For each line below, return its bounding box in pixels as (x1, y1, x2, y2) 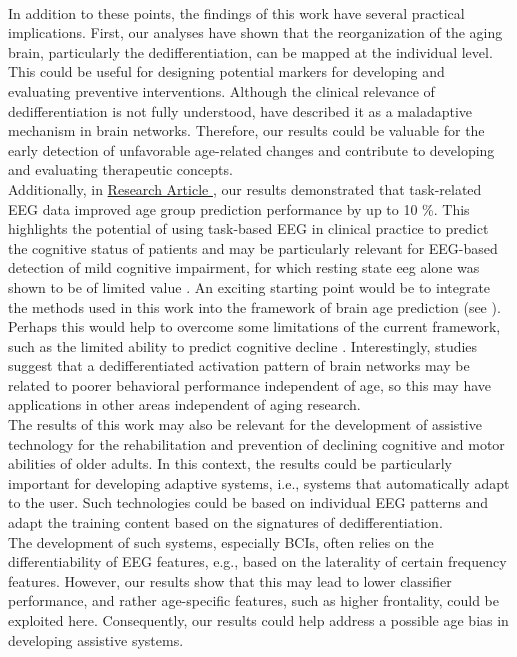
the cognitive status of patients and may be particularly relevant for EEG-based (8, 237, 498, 258)
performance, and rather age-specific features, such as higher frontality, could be (8, 590, 499, 611)
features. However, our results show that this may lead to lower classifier (8, 570, 452, 591)
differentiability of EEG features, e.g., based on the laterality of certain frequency (8, 551, 507, 572)
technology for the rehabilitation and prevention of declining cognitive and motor (8, 433, 505, 454)
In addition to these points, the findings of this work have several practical (8, 2, 465, 23)
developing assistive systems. (8, 629, 184, 650)
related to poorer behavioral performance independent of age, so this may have (8, 374, 492, 395)
